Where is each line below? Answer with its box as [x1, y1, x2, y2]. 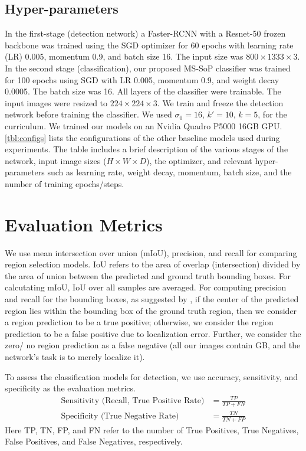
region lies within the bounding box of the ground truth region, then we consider [5, 304, 297, 316]
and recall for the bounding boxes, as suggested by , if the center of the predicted [5, 293, 299, 305]
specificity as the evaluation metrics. [5, 382, 136, 394]
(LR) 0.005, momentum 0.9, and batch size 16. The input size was [5, 50, 244, 63]
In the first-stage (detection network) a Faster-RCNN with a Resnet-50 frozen [5, 27, 286, 40]
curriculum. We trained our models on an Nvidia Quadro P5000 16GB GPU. [5, 119, 282, 132]
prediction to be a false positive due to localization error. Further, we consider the [5, 327, 301, 339]
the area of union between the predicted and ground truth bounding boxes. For [5, 269, 291, 282]
